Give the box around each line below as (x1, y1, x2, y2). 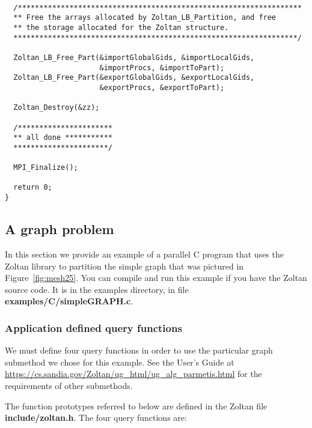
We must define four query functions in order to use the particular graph (5, 344, 273, 357)
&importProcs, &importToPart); (99, 63, 225, 72)
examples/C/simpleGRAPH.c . (5, 295, 133, 307)
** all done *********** (13, 133, 112, 142)
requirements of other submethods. (5, 379, 133, 391)
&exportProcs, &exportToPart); (99, 83, 225, 92)
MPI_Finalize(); (13, 163, 78, 172)
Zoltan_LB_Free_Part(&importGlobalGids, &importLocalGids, (13, 53, 255, 62)
